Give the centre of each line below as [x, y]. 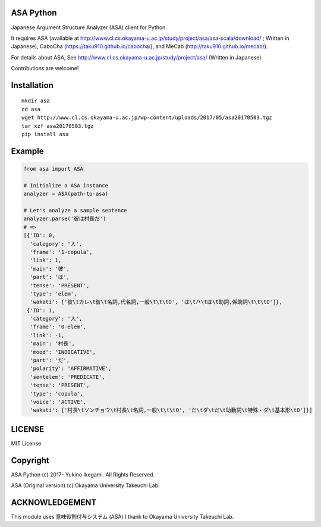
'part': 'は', [50, 277]
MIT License [26, 443]
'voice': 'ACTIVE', [58, 402]
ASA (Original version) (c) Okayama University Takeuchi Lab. [85, 485]
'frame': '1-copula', [62, 252]
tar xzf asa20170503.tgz [58, 126]
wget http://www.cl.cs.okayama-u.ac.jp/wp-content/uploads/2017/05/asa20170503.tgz [147, 118]
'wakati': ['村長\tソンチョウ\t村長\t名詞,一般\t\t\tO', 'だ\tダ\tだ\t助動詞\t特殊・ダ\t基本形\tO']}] [171, 410]
